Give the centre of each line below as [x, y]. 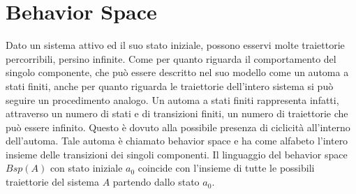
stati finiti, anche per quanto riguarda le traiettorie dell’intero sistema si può [170, 85]
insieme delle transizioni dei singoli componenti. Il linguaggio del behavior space [177, 154]
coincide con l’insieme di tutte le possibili [226, 168]
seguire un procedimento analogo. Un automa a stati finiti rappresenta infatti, [172, 99]
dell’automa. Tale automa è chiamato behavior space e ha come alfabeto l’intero [177, 141]
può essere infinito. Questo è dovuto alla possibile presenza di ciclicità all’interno [178, 127]
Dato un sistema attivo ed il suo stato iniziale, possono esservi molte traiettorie [175, 45]
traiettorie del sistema [52, 182]
